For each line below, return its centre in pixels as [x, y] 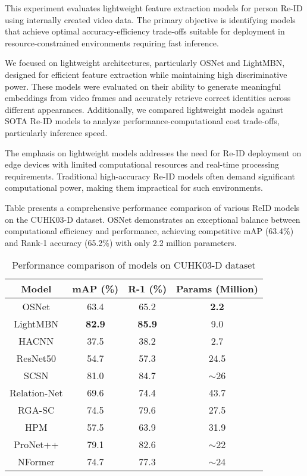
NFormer [36, 462]
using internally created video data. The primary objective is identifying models [150, 19]
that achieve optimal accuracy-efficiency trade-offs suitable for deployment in [145, 31]
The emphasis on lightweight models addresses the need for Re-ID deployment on [153, 152]
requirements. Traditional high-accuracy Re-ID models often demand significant [150, 176]
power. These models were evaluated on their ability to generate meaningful [143, 86]
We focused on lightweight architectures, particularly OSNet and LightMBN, [145, 63]
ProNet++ [36, 445]
